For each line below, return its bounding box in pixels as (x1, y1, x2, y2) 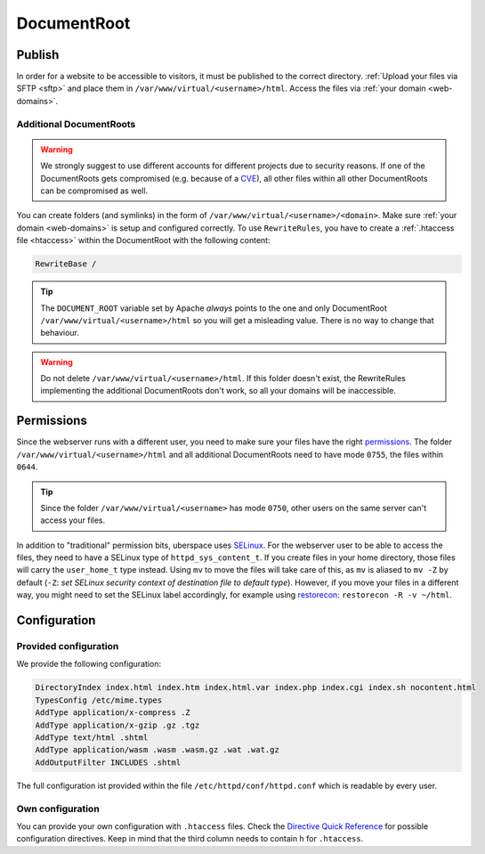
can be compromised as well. (40, 185, 149, 196)
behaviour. (40, 328, 80, 338)
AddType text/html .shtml (35, 732, 149, 743)
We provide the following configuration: (16, 659, 162, 670)
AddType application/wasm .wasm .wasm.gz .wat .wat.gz (35, 744, 279, 755)
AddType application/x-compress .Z (35, 708, 190, 718)
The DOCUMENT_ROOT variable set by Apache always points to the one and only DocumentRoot (40, 303, 387, 313)
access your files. (40, 515, 106, 525)
